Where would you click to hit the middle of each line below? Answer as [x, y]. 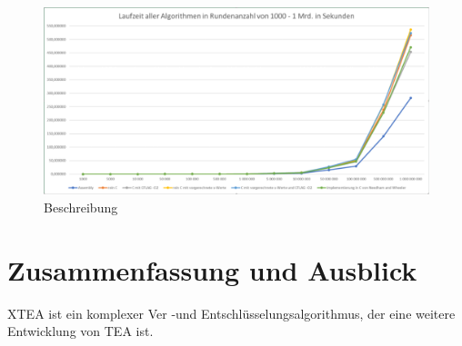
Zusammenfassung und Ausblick [212, 269]
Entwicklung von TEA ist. [80, 331]
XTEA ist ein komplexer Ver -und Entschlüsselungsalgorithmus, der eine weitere [231, 313]
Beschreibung [81, 207]
